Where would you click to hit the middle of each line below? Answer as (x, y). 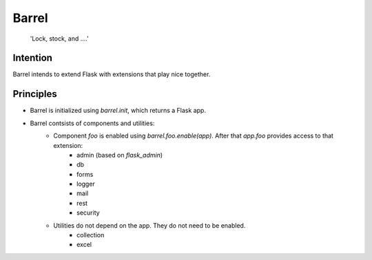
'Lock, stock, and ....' (59, 39)
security (88, 213)
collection (91, 235)
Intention (33, 58)
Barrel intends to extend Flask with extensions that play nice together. (112, 74)
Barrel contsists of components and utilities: (92, 123)
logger (86, 184)
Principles (35, 94)
